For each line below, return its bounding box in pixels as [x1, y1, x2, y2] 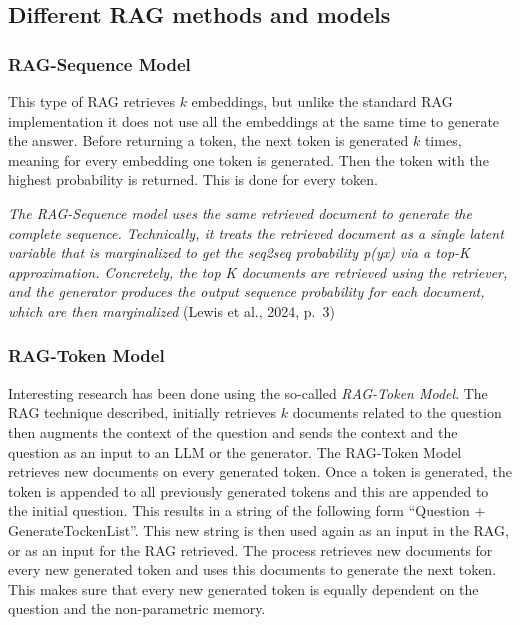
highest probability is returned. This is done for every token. [8, 169, 378, 190]
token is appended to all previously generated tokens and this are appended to [8, 480, 489, 501]
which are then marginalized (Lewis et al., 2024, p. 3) [8, 300, 335, 321]
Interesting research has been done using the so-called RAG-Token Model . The [8, 382, 488, 403]
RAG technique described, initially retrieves [8, 402, 277, 423]
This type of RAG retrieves [8, 91, 175, 111]
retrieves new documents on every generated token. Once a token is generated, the [8, 461, 512, 482]
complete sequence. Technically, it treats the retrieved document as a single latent [8, 222, 504, 243]
